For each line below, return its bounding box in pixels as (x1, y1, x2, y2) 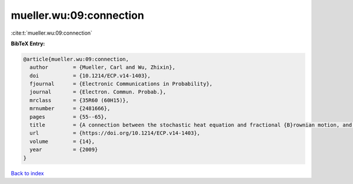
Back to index (11, 169, 44, 176)
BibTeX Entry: (11, 40, 45, 47)
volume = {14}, (29, 138, 95, 145)
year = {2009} (29, 146, 98, 153)
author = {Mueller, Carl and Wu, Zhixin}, (29, 64, 176, 71)
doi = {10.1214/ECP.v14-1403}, (29, 72, 151, 79)
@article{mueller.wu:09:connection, (23, 56, 129, 62)
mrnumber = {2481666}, (29, 105, 111, 112)
